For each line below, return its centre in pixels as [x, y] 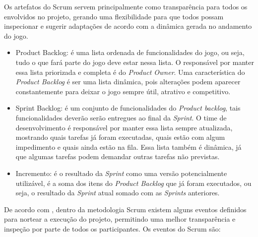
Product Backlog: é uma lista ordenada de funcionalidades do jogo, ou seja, [130, 52]
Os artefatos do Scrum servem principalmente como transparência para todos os [126, 6]
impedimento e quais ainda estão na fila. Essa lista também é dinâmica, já [129, 147]
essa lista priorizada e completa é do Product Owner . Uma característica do [130, 72]
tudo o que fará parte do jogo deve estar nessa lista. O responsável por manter [135, 62]
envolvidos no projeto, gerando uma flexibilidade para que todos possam [114, 16]
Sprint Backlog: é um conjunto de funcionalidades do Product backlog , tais [128, 108]
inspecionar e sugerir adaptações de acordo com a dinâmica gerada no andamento [128, 26]
